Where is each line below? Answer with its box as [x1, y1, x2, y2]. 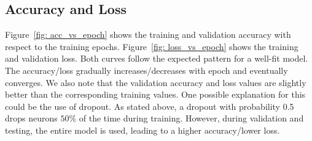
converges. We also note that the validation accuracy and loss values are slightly [5, 76, 306, 89]
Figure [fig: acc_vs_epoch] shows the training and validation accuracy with [5, 28, 291, 41]
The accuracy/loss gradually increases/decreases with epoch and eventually [5, 63, 288, 76]
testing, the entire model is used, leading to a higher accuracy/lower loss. [5, 123, 280, 136]
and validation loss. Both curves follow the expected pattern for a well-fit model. [5, 52, 308, 65]
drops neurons [5, 112, 58, 125]
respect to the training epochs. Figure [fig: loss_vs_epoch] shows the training [5, 40, 298, 52]
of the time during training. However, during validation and [79, 112, 304, 125]
